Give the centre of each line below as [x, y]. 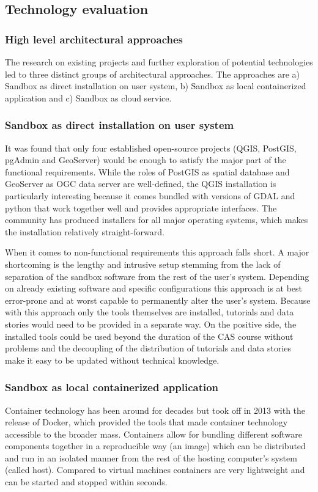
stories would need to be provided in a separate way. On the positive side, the [151, 324]
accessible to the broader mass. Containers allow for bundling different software [154, 434]
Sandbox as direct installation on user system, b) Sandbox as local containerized [156, 86]
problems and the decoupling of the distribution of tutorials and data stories [148, 348]
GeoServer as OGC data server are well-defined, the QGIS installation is [141, 184]
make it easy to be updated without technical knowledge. [112, 360]
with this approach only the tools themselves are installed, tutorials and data [150, 312]
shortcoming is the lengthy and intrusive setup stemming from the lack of [143, 264]
